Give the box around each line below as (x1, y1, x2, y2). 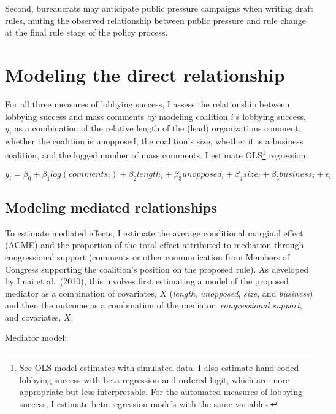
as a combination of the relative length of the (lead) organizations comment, (14, 122, 301, 135)
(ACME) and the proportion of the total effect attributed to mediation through (5, 238, 304, 251)
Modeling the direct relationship (5, 61, 285, 87)
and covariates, (5, 310, 61, 323)
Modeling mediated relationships (5, 197, 217, 216)
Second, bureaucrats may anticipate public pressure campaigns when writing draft (5, 2, 314, 14)
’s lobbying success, (234, 109, 306, 122)
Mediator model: (5, 331, 67, 344)
